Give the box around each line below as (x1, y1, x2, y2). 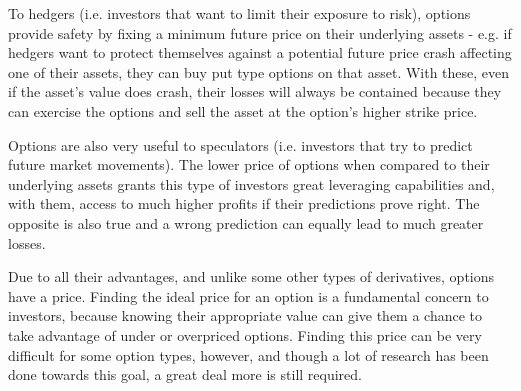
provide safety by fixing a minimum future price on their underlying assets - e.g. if (8, 22, 512, 43)
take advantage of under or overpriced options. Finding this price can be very (8, 324, 482, 345)
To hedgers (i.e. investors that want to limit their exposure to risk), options (8, 3, 471, 23)
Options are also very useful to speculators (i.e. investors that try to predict (8, 134, 473, 155)
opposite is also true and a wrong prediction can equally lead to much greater (8, 212, 484, 233)
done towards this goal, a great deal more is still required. (8, 364, 362, 385)
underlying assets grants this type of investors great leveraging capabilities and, (8, 173, 495, 194)
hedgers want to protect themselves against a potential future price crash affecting (8, 42, 512, 63)
